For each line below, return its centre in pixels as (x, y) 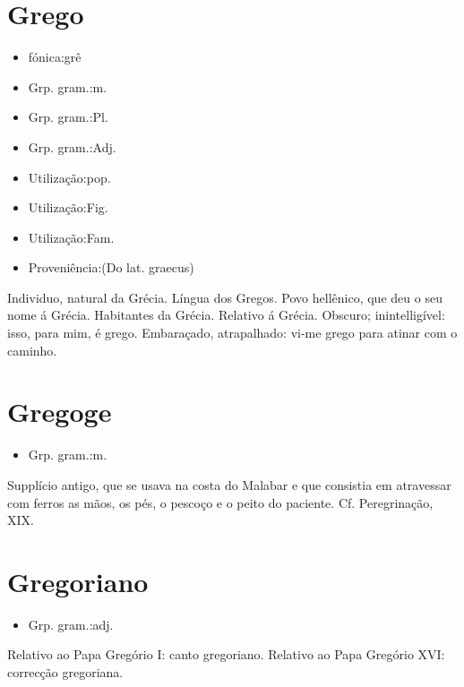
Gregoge (60, 412)
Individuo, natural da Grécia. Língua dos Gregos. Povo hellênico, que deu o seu (225, 297)
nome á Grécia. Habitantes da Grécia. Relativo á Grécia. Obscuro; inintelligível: (226, 315)
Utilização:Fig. (68, 207)
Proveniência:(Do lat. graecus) (111, 267)
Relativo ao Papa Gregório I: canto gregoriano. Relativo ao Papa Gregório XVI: (226, 654)
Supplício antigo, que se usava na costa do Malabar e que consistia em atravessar (229, 484)
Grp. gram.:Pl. (68, 117)
